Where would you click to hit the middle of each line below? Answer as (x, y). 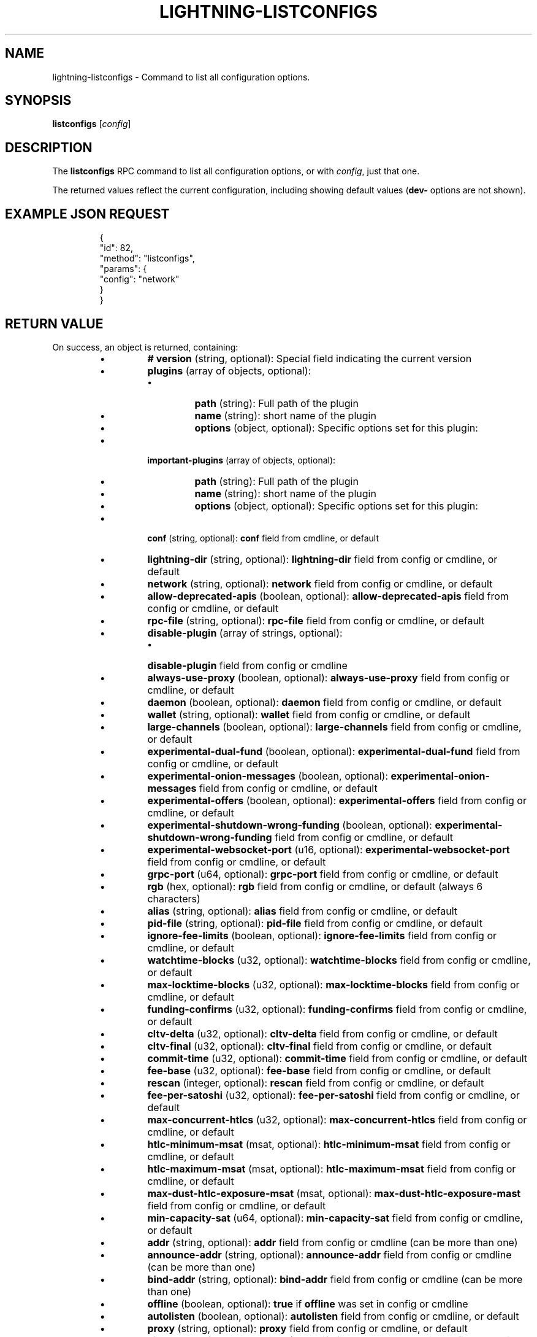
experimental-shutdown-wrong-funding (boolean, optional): (290, 825)
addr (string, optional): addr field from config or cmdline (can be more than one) (333, 1242)
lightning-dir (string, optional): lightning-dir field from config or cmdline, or (322, 559)
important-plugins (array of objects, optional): (242, 460)
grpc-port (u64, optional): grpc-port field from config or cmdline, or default (323, 874)
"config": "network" (139, 279)
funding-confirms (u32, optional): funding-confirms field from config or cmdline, (337, 1009)
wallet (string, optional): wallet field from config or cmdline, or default (309, 714)
